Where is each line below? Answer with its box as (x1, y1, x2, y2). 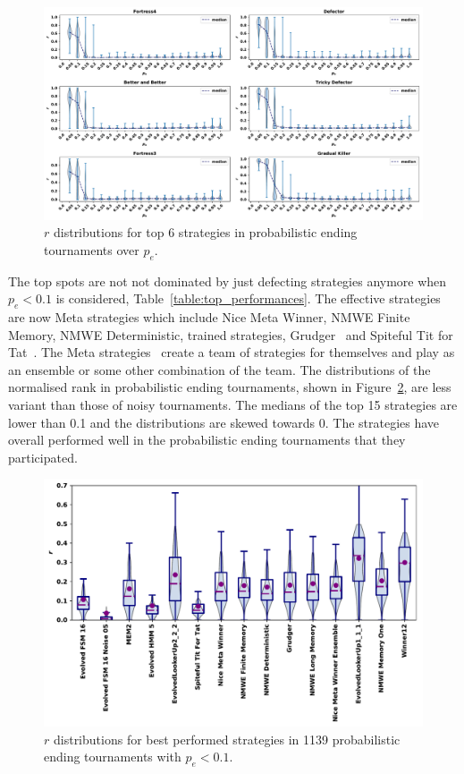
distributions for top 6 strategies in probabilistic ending (53, 223, 358, 242)
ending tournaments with (44, 747, 181, 766)
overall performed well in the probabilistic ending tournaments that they (8, 430, 406, 449)
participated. (8, 447, 78, 466)
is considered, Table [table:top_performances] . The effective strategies (55, 289, 441, 308)
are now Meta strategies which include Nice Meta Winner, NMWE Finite (8, 308, 410, 327)
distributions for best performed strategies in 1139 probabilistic (53, 729, 401, 748)
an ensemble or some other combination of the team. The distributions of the (8, 360, 431, 378)
